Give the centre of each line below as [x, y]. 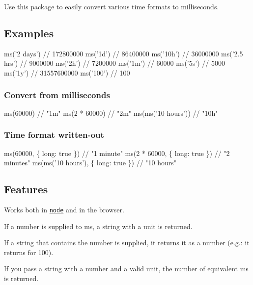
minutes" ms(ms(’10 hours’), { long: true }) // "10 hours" [90, 163]
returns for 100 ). [29, 252]
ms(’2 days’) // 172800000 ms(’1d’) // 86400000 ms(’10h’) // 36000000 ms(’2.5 [124, 53]
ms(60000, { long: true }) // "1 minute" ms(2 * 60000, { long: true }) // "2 [117, 153]
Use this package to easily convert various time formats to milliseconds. [112, 6]
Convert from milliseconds [57, 94]
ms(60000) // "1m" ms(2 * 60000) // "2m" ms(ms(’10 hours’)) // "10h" [111, 113]
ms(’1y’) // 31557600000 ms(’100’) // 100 [67, 72]
